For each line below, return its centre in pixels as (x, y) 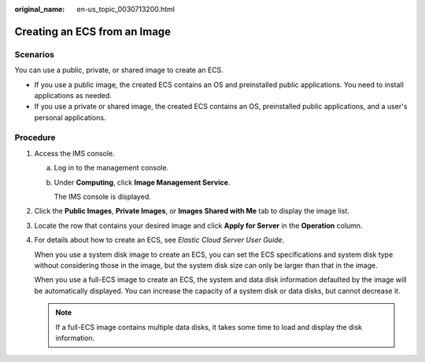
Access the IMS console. (74, 153)
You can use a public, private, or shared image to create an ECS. (119, 70)
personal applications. (70, 117)
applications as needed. (73, 95)
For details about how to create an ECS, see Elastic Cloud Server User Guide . (159, 240)
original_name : (40, 9)
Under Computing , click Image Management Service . (142, 182)
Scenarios (35, 54)
